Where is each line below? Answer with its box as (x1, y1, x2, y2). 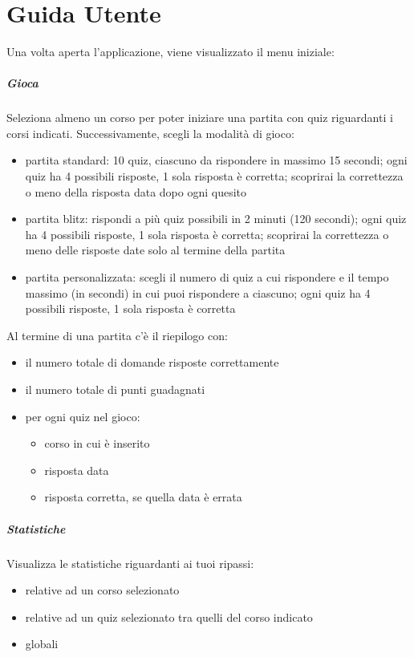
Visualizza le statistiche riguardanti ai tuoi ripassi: (6, 554, 254, 571)
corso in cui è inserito (44, 435, 150, 452)
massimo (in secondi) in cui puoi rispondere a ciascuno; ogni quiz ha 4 (25, 284, 371, 301)
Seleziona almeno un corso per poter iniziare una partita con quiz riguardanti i (6, 109, 393, 126)
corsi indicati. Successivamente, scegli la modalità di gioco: (6, 124, 294, 141)
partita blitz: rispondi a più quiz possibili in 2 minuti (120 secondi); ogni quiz (25, 210, 407, 227)
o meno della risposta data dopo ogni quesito (25, 183, 247, 200)
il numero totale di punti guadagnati (25, 381, 205, 397)
